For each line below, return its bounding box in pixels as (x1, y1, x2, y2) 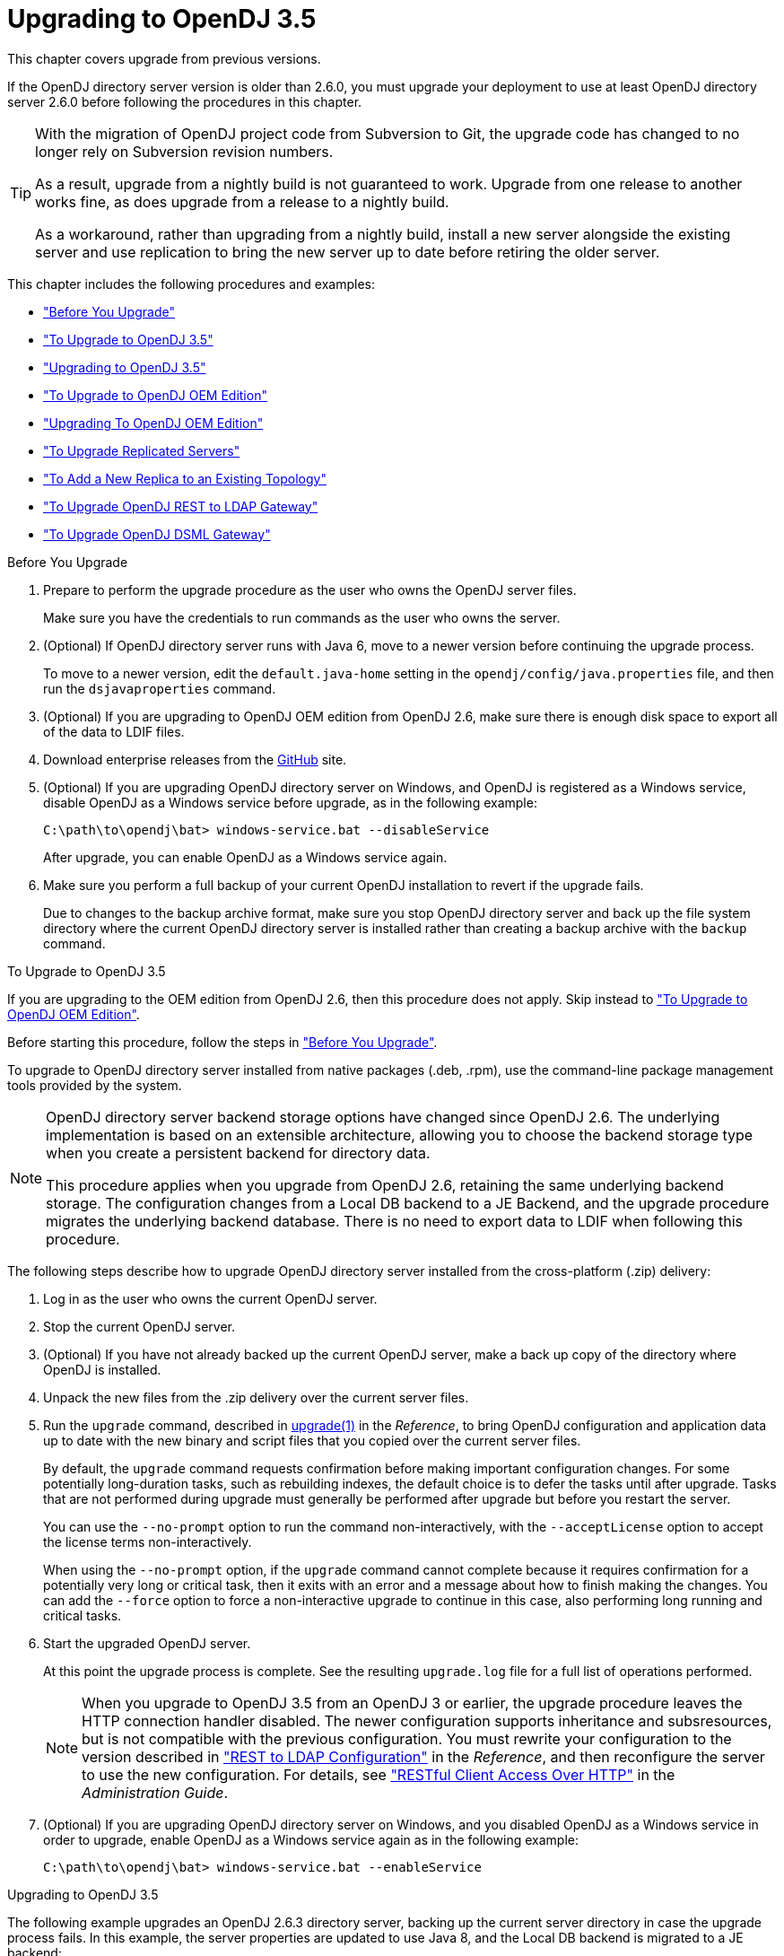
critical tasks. (43, 1607, 122, 1623)
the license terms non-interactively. (43, 1533, 252, 1550)
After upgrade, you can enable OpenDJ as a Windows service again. (43, 849, 448, 865)
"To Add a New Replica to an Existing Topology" (43, 470, 327, 486)
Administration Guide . (82, 1783, 229, 1802)
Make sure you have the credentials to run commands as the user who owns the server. (43, 609, 561, 625)
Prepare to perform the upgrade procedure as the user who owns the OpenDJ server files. (43, 581, 577, 598)
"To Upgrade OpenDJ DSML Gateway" (43, 526, 271, 542)
